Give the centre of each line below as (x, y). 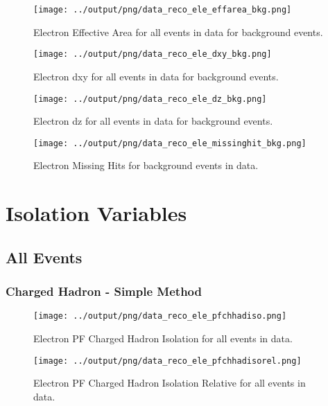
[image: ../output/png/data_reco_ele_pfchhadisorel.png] (167, 361)
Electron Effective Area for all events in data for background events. (178, 32)
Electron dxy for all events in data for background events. (156, 76)
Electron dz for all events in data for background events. (153, 121)
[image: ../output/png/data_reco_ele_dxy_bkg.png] (153, 54)
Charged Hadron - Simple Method (104, 291)
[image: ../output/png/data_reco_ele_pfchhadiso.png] (160, 316)
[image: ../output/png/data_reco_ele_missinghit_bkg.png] (170, 143)
